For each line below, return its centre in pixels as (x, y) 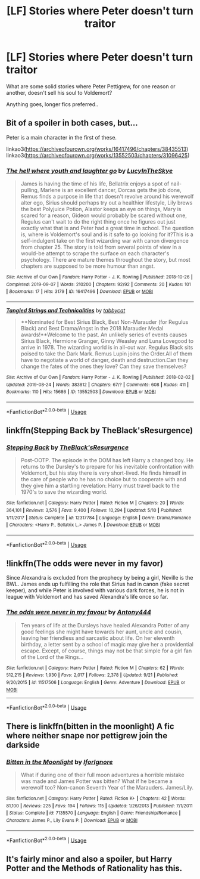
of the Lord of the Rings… (52, 657)
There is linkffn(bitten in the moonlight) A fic (90, 726)
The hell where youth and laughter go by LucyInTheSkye (90, 171)
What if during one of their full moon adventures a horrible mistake (102, 775)
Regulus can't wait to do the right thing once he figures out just (98, 222)
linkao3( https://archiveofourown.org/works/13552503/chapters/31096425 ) (98, 155)
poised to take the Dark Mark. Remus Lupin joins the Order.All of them (106, 354)
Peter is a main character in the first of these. (62, 137)
